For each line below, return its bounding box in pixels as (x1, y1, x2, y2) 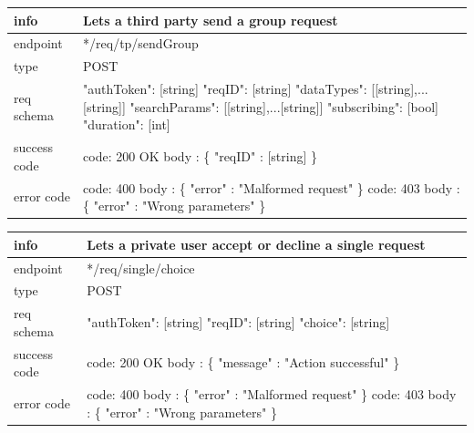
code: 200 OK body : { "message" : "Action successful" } (87, 353, 400, 372)
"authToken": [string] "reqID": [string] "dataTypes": (83, 79, 367, 98)
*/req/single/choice (87, 258, 195, 277)
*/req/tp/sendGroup (83, 34, 199, 53)
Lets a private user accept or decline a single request (87, 234, 426, 253)
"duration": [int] (83, 115, 170, 134)
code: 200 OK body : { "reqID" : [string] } (83, 146, 318, 165)
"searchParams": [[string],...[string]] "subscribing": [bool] (129, 97, 438, 116)
